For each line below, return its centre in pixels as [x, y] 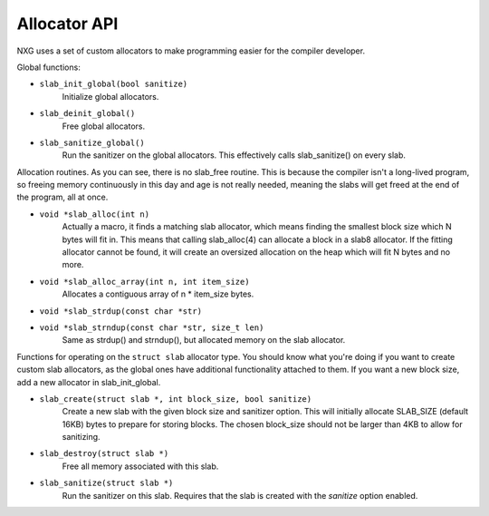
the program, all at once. [62, 197]
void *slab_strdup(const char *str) [121, 311]
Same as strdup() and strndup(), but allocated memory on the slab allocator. [204, 340]
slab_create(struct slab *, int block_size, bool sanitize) [176, 399]
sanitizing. [81, 437]
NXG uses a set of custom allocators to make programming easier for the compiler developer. [191, 51]
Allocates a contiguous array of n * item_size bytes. [158, 294]
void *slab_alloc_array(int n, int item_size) [144, 282]
